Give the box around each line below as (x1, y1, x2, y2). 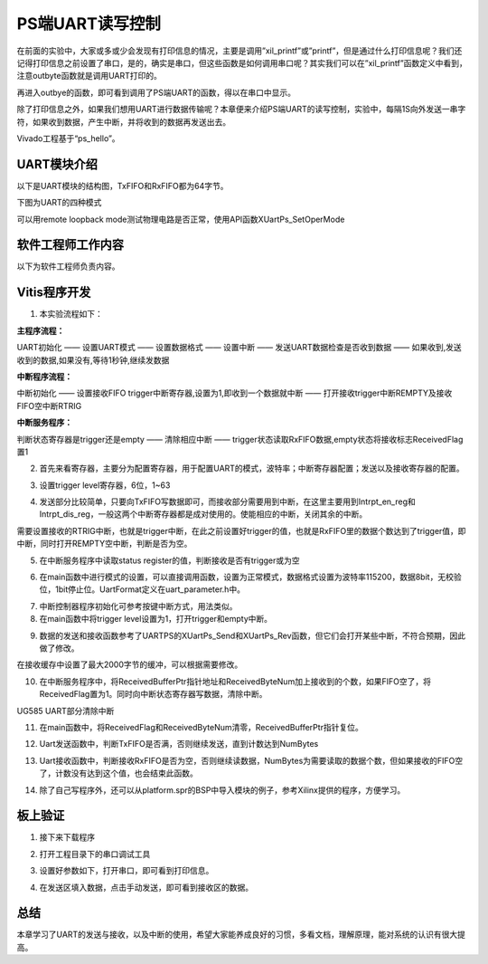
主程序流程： (16, 325, 65, 336)
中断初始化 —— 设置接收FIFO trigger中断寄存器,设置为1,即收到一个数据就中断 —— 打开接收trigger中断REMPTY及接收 (16, 387, 453, 398)
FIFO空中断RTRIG (16, 400, 82, 411)
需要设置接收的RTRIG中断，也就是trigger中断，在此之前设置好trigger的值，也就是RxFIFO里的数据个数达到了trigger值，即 (16, 525, 466, 536)
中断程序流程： (16, 371, 72, 382)
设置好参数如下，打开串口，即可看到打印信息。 (39, 865, 214, 876)
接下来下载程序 (39, 832, 95, 843)
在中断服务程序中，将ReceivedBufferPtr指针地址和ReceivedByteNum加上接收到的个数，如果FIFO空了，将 (39, 675, 431, 687)
